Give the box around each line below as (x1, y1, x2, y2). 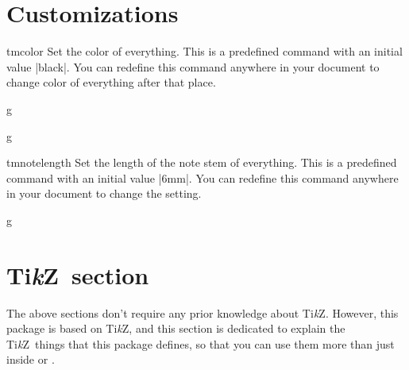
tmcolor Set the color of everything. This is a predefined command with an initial (6, 43, 403, 60)
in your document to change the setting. (6, 185, 202, 202)
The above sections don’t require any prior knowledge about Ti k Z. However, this (6, 304, 399, 321)
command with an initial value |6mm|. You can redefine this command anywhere (6, 169, 399, 186)
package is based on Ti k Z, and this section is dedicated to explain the (6, 320, 345, 337)
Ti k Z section (6, 258, 149, 291)
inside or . (6, 351, 55, 368)
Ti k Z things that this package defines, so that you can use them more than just (6, 335, 395, 352)
